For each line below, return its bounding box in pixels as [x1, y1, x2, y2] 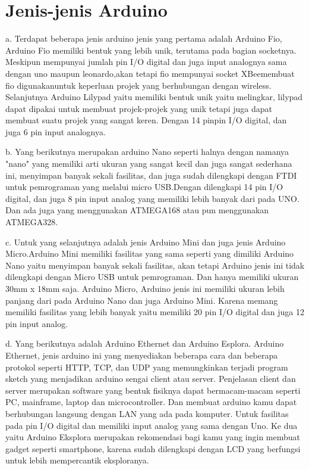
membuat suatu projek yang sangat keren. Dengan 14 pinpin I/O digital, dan [5, 114, 287, 126]
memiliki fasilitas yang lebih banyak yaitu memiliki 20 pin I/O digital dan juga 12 [5, 306, 305, 318]
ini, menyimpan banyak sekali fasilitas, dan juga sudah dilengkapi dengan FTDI [5, 169, 297, 181]
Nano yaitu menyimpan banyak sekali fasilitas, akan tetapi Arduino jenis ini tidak [5, 259, 305, 271]
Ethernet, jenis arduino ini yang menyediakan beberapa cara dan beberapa [5, 348, 278, 361]
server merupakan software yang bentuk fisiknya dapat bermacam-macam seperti [5, 384, 301, 396]
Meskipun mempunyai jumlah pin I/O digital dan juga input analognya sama [5, 55, 287, 68]
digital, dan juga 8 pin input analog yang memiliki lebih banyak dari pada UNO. [5, 192, 299, 204]
